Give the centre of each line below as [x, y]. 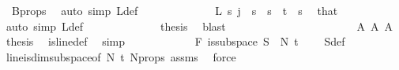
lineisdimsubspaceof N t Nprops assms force [121, 56]
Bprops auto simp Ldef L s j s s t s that [175, 10]
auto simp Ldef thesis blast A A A [199, 26]
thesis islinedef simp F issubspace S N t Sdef [175, 41]
